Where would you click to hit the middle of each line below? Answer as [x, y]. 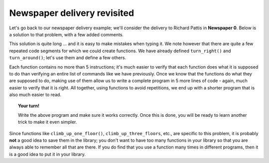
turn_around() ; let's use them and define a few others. [68, 58]
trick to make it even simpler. [48, 122]
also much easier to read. [35, 95]
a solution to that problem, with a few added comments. [67, 34]
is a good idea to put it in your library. [47, 154]
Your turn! [29, 106]
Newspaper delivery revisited [72, 13]
